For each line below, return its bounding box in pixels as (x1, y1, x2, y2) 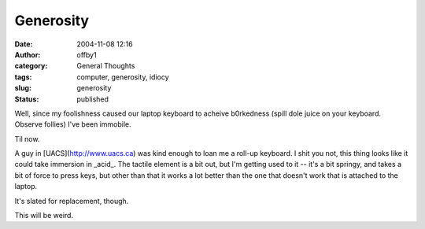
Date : (14, 39, 33, 49)
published (76, 94, 109, 104)
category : (14, 61, 48, 71)
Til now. (14, 134, 40, 143)
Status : (14, 94, 39, 104)
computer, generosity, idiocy (76, 72, 169, 82)
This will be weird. (14, 211, 74, 220)
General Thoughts (76, 61, 135, 71)
